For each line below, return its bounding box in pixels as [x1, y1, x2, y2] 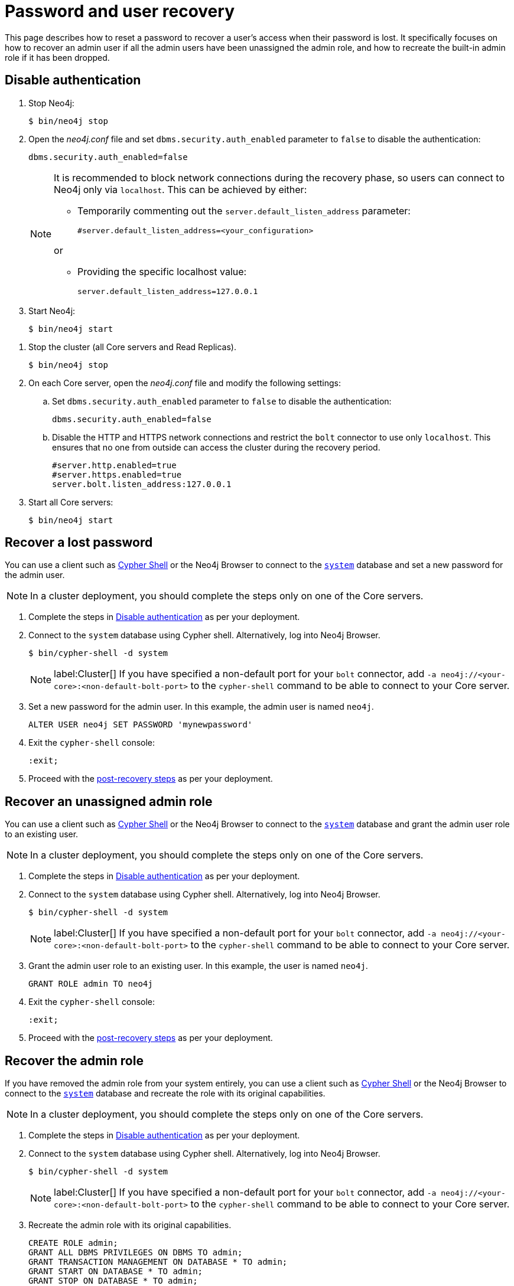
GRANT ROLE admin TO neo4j [28, 979, 153, 989]
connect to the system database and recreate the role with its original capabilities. [5, 1088, 326, 1099]
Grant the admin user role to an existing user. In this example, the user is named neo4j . [28, 961, 368, 971]
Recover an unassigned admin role [5, 794, 213, 809]
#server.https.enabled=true [52, 469, 182, 479]
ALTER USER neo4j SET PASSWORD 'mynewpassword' [28, 720, 253, 730]
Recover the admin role [5, 1053, 144, 1068]
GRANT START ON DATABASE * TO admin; [28, 1267, 203, 1277]
